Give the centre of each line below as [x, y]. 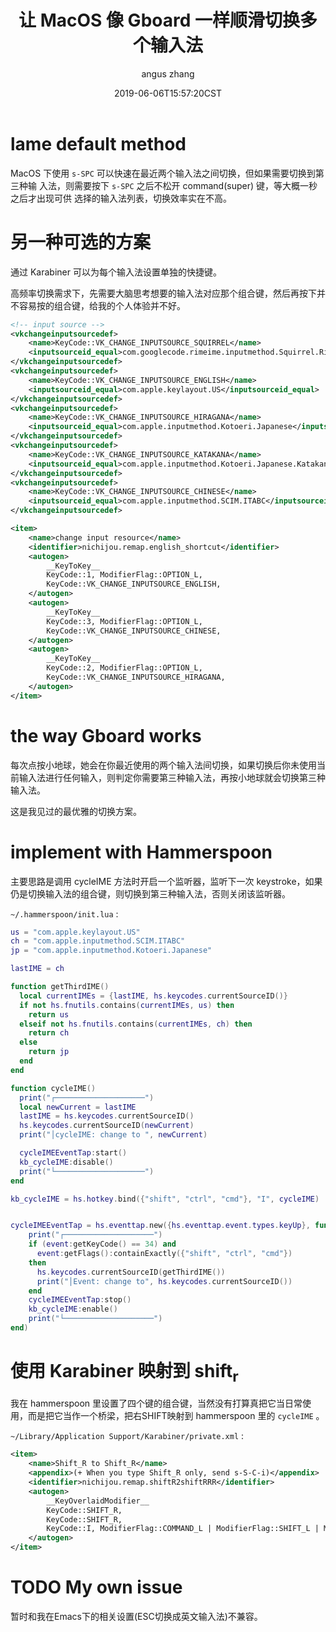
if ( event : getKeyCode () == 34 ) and [102, 1244]
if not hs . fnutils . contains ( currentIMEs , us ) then [127, 1005]
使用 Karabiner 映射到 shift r [124, 1373]
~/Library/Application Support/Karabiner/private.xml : [127, 1436]
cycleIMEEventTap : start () [73, 1153]
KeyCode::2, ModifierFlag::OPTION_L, [124, 668]
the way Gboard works [106, 735]
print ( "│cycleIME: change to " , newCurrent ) [113, 1135]
